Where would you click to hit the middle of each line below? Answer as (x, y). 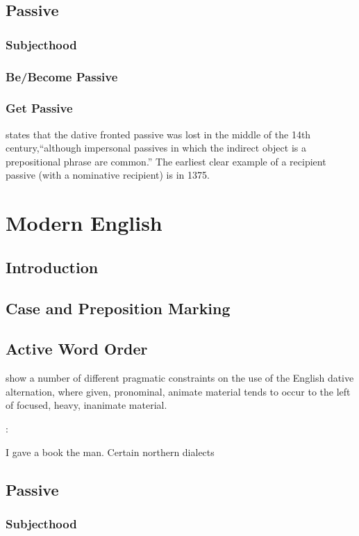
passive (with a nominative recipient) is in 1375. (108, 175)
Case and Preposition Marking (118, 308)
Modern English (84, 223)
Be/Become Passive (62, 76)
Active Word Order (77, 349)
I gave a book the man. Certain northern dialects (110, 452)
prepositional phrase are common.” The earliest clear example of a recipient (166, 161)
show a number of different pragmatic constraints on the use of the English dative (180, 378)
